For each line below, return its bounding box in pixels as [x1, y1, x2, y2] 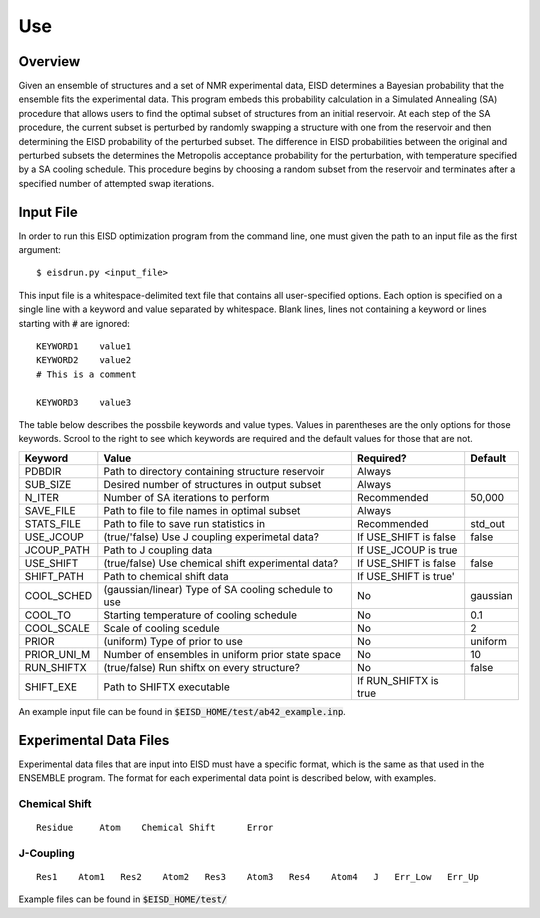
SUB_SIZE [24, 477, 72, 491]
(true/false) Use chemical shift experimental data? [103, 556, 339, 570]
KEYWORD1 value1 [36, 341, 132, 352]
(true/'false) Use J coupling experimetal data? [103, 530, 320, 544]
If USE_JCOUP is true [356, 543, 458, 557]
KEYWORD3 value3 [36, 396, 132, 408]
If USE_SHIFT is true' [356, 569, 455, 583]
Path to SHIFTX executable [103, 680, 230, 694]
